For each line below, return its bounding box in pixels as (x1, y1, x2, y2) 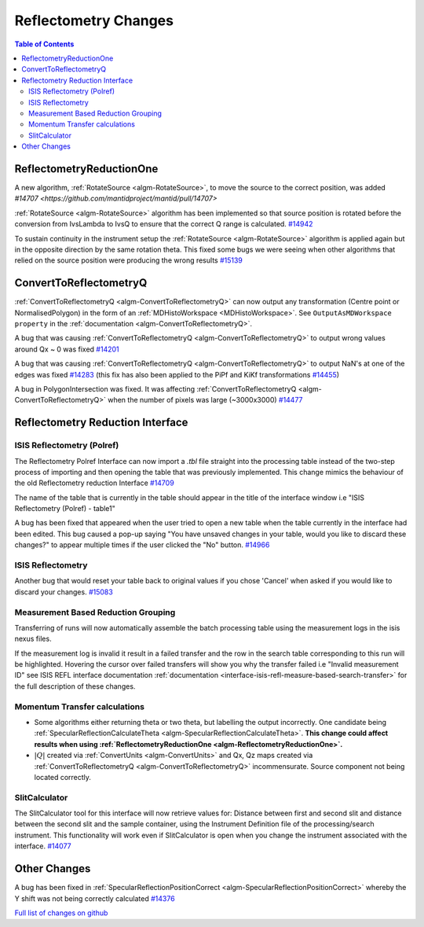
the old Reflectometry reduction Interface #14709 (14, 478, 174, 487)
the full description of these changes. (14, 681, 136, 691)
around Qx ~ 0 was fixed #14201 (14, 344, 119, 354)
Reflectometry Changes (14, 12, 174, 29)
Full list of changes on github (14, 908, 108, 918)
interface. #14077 (14, 841, 72, 851)
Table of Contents (14, 39, 75, 49)
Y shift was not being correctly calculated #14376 (14, 893, 176, 903)
